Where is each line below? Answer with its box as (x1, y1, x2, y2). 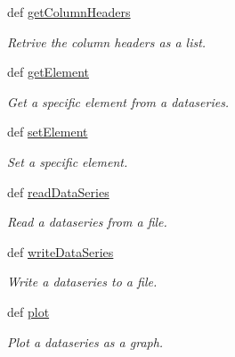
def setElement (7, 122, 88, 141)
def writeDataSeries (7, 242, 114, 261)
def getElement (7, 62, 89, 81)
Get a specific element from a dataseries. (7, 92, 230, 111)
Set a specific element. (7, 152, 128, 170)
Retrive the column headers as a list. (7, 32, 207, 51)
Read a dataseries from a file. (7, 212, 167, 231)
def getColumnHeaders (7, 3, 131, 21)
